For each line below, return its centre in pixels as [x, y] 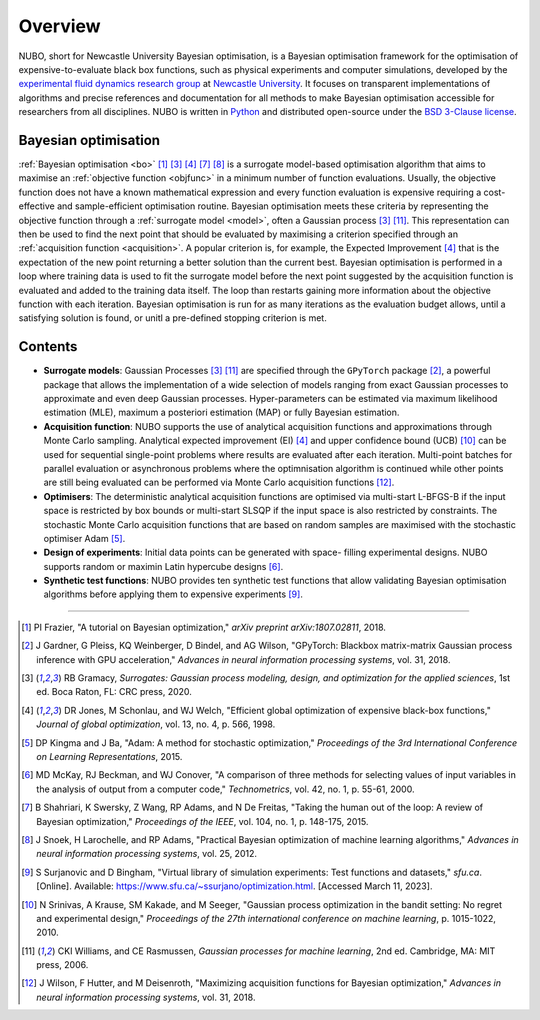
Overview [59, 26]
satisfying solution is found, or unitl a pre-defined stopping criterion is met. [172, 318]
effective [36, 206]
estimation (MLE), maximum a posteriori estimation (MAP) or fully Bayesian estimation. [221, 412]
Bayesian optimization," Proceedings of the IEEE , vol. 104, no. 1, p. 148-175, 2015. [202, 821]
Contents [48, 346]
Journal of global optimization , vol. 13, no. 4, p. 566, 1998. [156, 724]
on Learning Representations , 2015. [109, 756]
